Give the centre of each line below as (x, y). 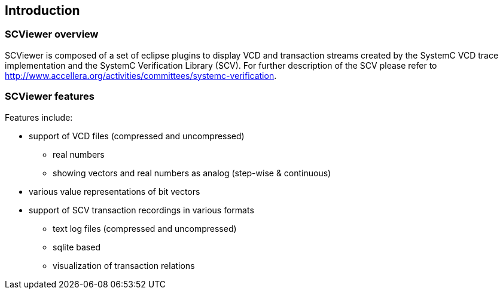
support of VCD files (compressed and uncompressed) (137, 136)
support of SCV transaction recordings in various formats (141, 210)
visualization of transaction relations (124, 265)
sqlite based (77, 247)
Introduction (42, 10)
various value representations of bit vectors (115, 191)
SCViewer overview (52, 34)
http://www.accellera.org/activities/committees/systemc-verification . (141, 75)
